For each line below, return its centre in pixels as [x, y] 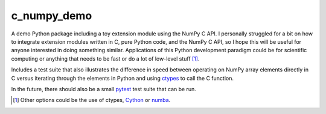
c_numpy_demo [52, 16]
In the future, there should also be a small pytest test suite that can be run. [104, 89]
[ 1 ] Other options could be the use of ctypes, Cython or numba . [92, 100]
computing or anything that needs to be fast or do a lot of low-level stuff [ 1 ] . [105, 58]
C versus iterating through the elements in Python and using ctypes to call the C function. [122, 78]
